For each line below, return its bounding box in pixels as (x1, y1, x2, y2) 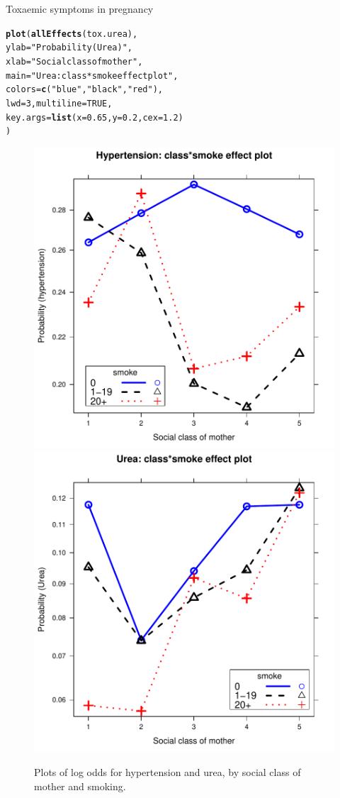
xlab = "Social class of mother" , (6, 56, 143, 67)
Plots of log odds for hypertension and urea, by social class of (34, 765, 301, 780)
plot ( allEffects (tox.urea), (6, 28, 138, 39)
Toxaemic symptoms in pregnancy (6, 1, 154, 16)
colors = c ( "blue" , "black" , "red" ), (6, 84, 164, 95)
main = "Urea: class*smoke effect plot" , (6, 70, 178, 81)
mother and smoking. (34, 778, 126, 793)
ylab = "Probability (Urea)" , (6, 43, 133, 53)
